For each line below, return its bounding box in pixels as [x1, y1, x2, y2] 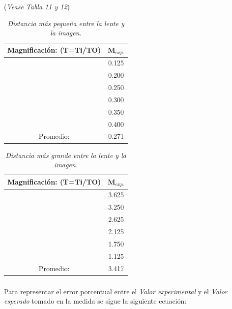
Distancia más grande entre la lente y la [5, 150, 126, 160]
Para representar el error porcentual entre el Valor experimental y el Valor [4, 286, 228, 296]
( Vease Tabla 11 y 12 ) [4, 1, 70, 11]
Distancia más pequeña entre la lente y [7, 18, 124, 28]
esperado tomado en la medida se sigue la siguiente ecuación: [4, 296, 187, 306]
